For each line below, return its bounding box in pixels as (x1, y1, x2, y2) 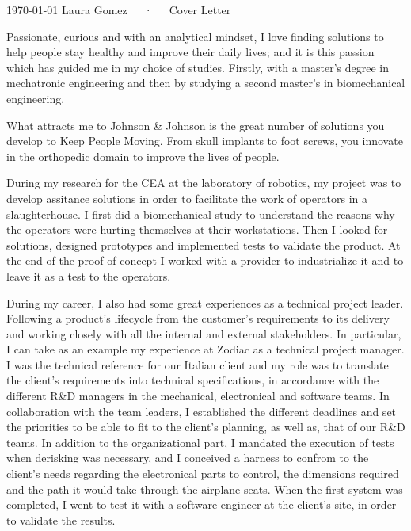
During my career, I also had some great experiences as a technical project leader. (6, 294, 404, 311)
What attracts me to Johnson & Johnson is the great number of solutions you (6, 117, 385, 133)
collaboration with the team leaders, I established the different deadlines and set (6, 403, 397, 419)
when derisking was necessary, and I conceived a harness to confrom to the (6, 449, 369, 466)
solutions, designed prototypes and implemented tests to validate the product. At (6, 236, 401, 253)
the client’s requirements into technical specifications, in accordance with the (6, 372, 379, 388)
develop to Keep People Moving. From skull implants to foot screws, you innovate (6, 132, 403, 149)
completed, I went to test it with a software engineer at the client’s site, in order (6, 496, 397, 513)
